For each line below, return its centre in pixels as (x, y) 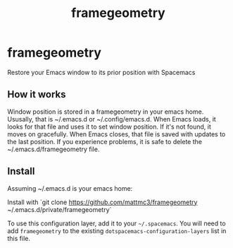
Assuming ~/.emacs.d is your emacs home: (70, 188)
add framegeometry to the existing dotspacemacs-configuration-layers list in (117, 230)
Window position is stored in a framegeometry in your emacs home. (106, 112)
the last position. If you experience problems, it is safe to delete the (105, 141)
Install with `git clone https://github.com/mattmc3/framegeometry (102, 202)
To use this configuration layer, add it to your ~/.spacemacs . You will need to (117, 223)
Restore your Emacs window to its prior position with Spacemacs (101, 72)
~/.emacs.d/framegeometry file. (53, 149)
